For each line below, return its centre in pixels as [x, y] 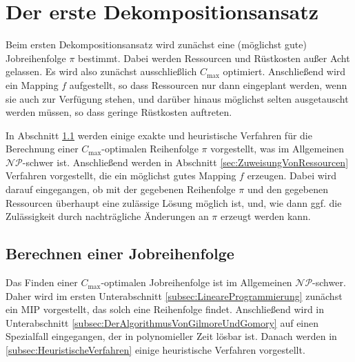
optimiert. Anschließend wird [284, 71]
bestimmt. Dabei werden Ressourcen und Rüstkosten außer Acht [214, 58]
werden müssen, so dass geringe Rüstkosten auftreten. [119, 112]
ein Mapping [32, 84]
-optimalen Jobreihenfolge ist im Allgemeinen [196, 282]
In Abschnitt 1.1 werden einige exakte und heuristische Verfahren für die [159, 135]
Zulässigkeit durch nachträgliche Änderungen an [107, 216]
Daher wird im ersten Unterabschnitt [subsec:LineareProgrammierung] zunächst [174, 295]
